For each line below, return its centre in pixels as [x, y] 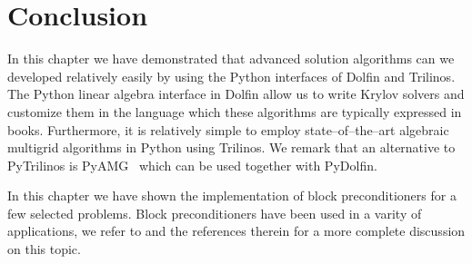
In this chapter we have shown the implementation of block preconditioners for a [232, 196]
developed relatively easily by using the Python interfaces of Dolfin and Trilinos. [231, 76]
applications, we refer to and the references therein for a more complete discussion [236, 231]
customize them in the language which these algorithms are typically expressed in [235, 111]
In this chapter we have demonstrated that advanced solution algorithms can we [231, 59]
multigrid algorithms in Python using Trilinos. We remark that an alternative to [231, 147]
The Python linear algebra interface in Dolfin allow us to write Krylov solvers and [236, 94]
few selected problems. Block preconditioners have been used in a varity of [215, 213]
